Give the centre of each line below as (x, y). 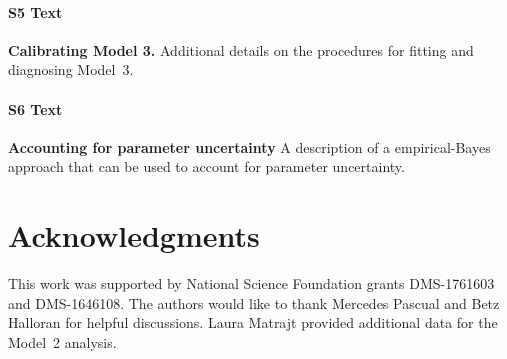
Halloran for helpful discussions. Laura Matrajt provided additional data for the (253, 322)
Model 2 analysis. (62, 341)
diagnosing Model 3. (71, 69)
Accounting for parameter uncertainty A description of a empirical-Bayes (249, 146)
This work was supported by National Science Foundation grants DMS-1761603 (251, 283)
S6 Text (35, 108)
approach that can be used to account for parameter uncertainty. (206, 166)
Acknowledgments (134, 235)
